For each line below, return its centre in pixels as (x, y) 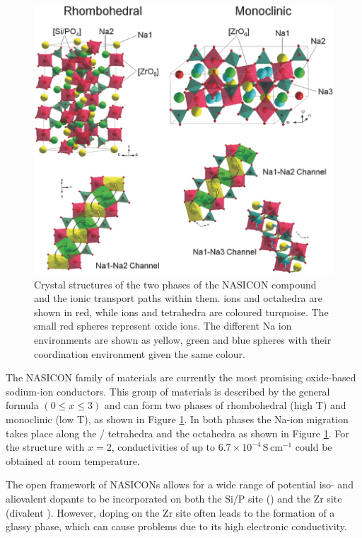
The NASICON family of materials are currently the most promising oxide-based (181, 377)
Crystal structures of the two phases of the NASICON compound (175, 284)
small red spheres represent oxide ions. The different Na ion (163, 326)
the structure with (45, 447)
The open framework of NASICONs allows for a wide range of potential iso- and (180, 484)
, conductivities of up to (163, 447)
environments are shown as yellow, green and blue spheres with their (183, 339)
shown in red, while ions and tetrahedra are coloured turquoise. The (181, 312)
